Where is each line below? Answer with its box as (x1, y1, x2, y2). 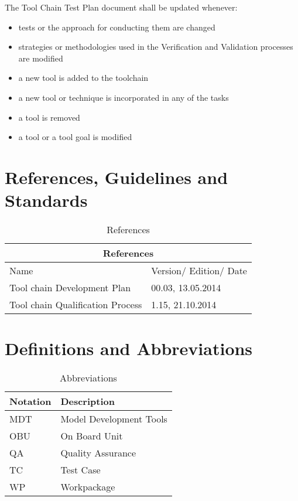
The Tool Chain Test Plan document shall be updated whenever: (5, 1, 238, 13)
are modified (18, 52, 63, 64)
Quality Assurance (60, 446, 136, 460)
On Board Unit (60, 429, 123, 443)
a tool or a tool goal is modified (18, 131, 132, 143)
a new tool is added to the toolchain (18, 71, 149, 84)
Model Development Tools (60, 412, 167, 426)
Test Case (60, 463, 101, 477)
